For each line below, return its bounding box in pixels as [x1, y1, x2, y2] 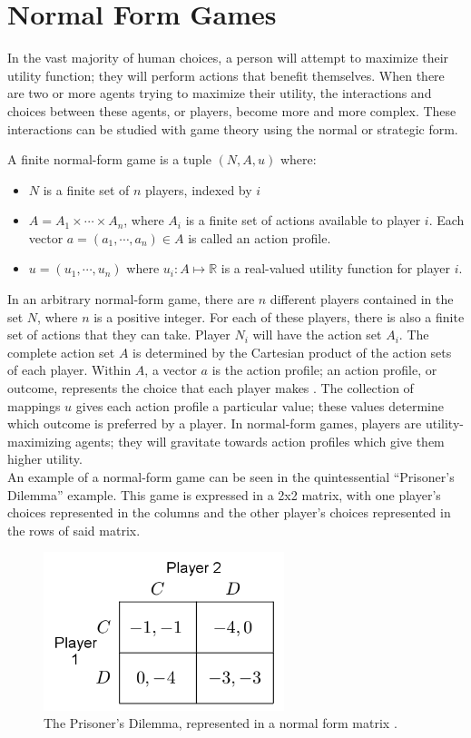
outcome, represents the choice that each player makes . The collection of [7, 379, 414, 398]
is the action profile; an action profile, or [211, 360, 437, 379]
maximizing [7, 431, 72, 450]
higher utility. [7, 449, 83, 468]
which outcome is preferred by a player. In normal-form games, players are [7, 414, 422, 433]
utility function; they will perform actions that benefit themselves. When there [7, 65, 445, 84]
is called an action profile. [188, 228, 331, 247]
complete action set [7, 342, 115, 361]
